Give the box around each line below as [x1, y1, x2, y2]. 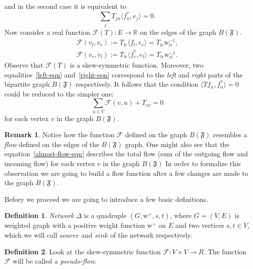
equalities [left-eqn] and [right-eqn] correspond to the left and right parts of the [4, 69, 243, 79]
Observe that [4, 59, 43, 70]
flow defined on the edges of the [4, 139, 99, 149]
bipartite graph [4, 79, 50, 89]
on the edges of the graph [140, 27, 216, 37]
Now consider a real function [4, 27, 90, 37]
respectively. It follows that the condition [75, 79, 199, 89]
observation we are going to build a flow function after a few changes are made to [4, 168, 249, 178]
